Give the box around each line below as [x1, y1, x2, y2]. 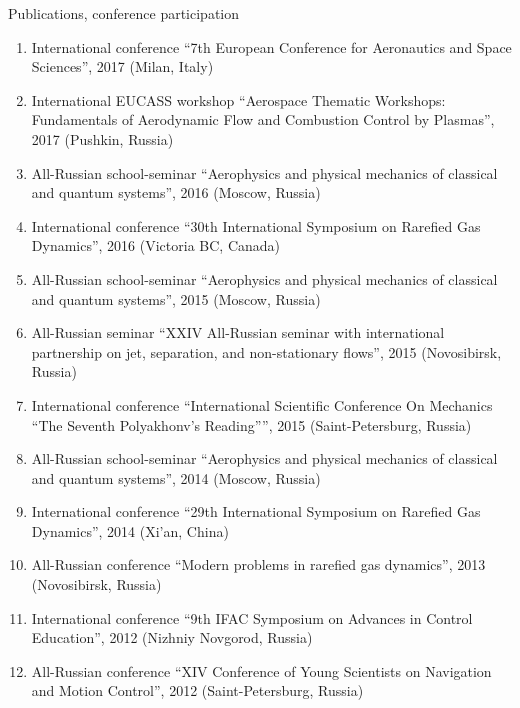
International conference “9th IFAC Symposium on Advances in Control [31, 607, 473, 628]
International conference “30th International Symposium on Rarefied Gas [31, 215, 481, 236]
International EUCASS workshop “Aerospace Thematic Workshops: [31, 89, 446, 110]
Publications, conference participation [8, 3, 239, 23]
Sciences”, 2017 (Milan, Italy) [31, 56, 214, 77]
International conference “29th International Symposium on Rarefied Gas [31, 501, 481, 522]
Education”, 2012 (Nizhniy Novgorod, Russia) [31, 627, 313, 648]
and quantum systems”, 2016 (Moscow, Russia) [31, 182, 321, 203]
